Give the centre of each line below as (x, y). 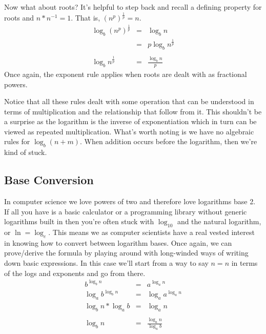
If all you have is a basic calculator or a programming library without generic (126, 211)
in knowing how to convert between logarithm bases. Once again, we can (118, 242)
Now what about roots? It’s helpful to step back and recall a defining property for (133, 7)
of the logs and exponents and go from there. (75, 273)
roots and (19, 17)
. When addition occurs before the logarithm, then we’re (168, 141)
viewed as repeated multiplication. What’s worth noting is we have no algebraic (129, 131)
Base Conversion (49, 180)
